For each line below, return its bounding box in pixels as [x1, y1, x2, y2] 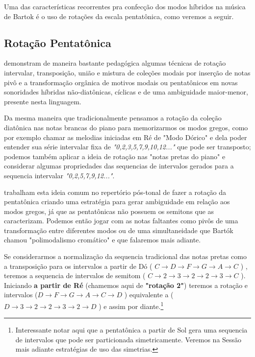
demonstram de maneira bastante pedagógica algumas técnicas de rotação [4, 58, 226, 68]
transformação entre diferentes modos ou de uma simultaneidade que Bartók [4, 225, 233, 235]
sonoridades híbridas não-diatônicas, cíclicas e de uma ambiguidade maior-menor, [4, 87, 248, 97]
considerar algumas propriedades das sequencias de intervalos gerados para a [4, 161, 234, 171]
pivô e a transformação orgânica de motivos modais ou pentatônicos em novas [4, 77, 238, 87]
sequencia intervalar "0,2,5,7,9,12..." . [4, 170, 115, 180]
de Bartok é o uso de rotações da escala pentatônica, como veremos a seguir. [4, 11, 234, 21]
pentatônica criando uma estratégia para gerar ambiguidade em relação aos [4, 196, 230, 207]
